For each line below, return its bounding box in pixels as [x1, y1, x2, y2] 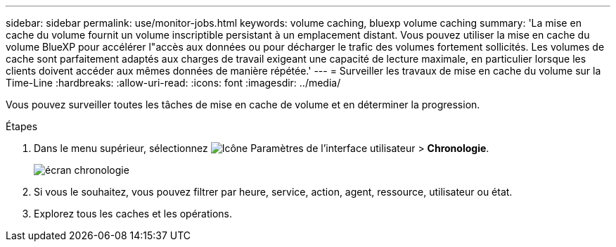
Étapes [6, 120, 38, 132]
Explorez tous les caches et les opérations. [34, 208, 233, 220]
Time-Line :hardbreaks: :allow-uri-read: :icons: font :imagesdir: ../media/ [6, 77, 341, 89]
